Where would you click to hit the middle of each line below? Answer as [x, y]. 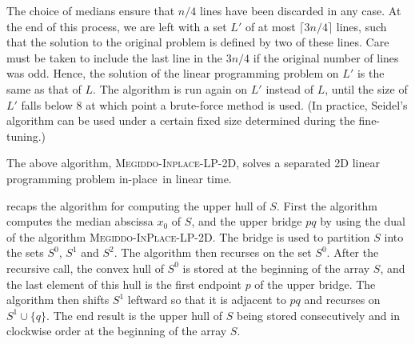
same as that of [44, 88]
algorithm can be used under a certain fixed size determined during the [181, 120]
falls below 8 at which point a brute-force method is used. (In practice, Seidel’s [214, 104]
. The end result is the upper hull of [135, 315]
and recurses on [342, 300]
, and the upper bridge [247, 221]
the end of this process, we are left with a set [117, 26]
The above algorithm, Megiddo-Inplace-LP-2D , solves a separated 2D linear [193, 163]
